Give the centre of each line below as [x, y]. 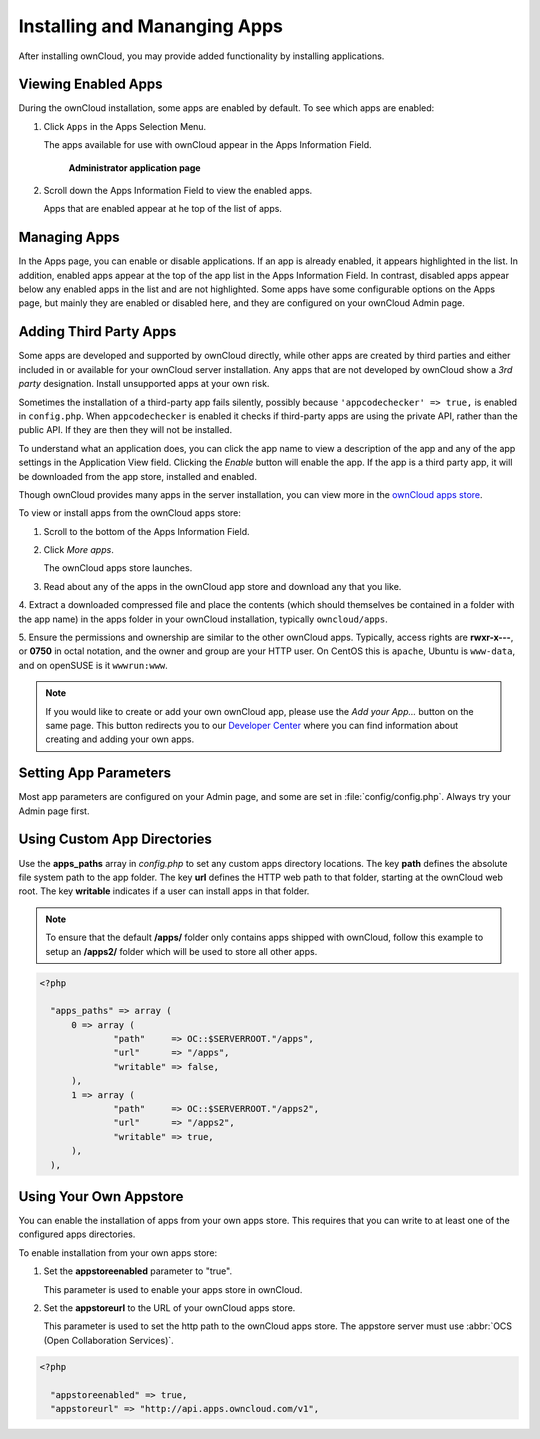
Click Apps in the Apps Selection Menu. [125, 126]
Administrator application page [134, 167]
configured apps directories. [77, 1234]
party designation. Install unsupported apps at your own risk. [144, 384]
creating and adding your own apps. [120, 739]
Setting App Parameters [95, 773]
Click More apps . [78, 550]
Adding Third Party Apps [97, 331]
